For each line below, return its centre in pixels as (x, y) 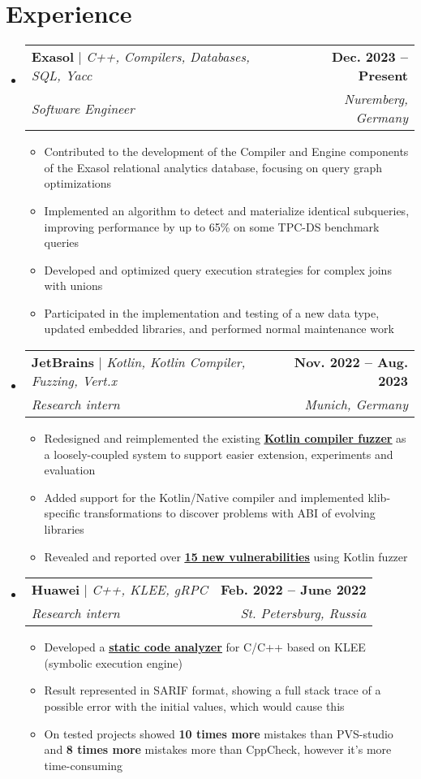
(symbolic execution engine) (114, 662)
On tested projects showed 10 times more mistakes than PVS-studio (219, 733)
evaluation (70, 470)
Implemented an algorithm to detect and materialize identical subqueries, (227, 210)
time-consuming (84, 765)
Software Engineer (83, 108)
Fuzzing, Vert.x (74, 381)
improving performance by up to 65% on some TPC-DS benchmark (212, 226)
